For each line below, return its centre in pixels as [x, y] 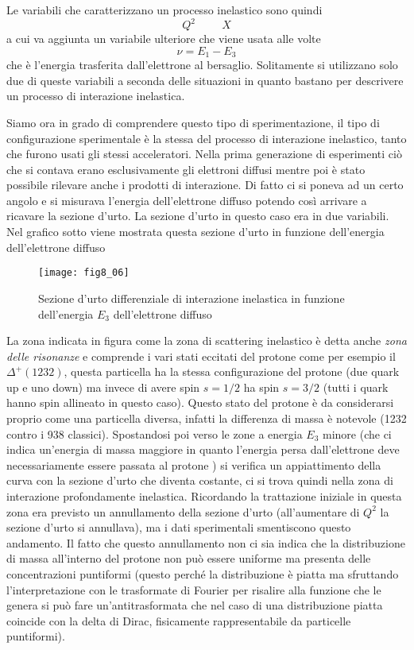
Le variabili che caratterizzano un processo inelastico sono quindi [164, 10]
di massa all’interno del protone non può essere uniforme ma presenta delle [189, 558]
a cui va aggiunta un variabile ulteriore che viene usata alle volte [164, 39]
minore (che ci [357, 433]
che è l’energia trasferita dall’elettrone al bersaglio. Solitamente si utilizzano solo [202, 65]
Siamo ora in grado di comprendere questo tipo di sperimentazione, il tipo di [193, 122]
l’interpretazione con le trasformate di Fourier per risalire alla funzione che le [194, 589]
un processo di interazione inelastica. [96, 96]
